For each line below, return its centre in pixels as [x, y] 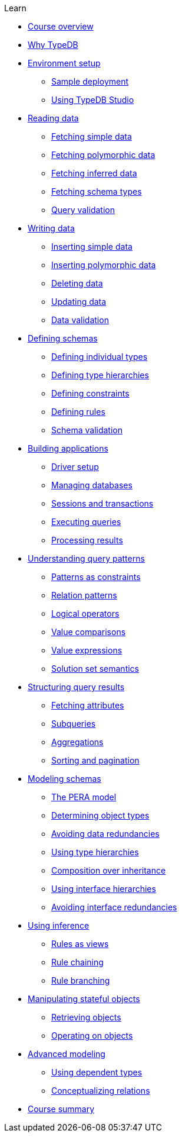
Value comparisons [89, 632]
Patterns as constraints [96, 577]
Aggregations [77, 742]
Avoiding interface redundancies [114, 907]
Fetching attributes [88, 705]
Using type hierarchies [95, 852]
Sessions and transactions [102, 503]
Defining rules [78, 412]
